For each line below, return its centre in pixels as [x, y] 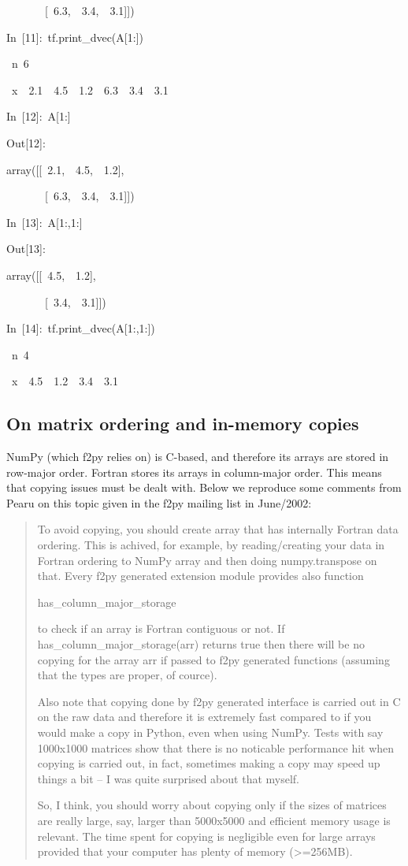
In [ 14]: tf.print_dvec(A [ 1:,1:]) [81, 328]
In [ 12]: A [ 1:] [39, 116]
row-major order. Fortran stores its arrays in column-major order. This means [194, 472]
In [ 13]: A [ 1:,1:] [45, 222]
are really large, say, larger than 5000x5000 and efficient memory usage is [214, 820]
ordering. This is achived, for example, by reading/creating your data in [211, 545]
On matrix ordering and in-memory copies [183, 424]
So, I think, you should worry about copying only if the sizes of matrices [212, 805]
